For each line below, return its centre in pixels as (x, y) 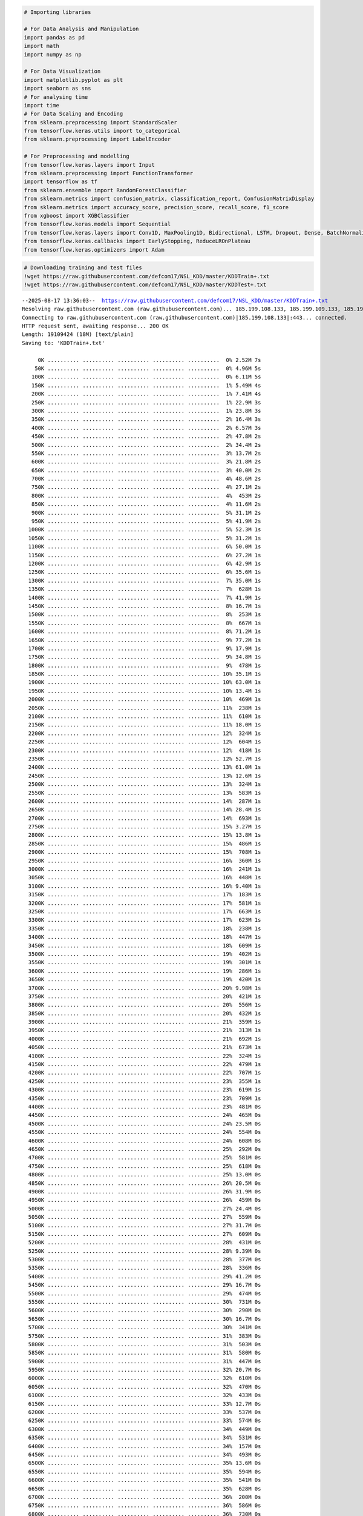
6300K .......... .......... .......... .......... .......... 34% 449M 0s (145, 1429)
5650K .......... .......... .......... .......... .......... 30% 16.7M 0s (145, 1319)
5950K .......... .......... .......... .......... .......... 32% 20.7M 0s (145, 1370)
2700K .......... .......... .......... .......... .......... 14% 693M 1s (145, 818)
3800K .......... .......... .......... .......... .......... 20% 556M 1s (145, 1005)
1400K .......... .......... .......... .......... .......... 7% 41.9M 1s (145, 598)
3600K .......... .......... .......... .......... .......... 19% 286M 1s (145, 971)
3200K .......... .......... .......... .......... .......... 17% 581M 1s (145, 903)
